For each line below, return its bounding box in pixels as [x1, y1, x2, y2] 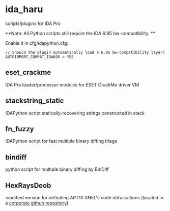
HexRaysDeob [5, 181, 51, 190]
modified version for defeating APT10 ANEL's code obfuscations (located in [5, 195, 164, 200]
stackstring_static [5, 97, 64, 105]
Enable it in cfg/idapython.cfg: [5, 40, 69, 46]
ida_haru [5, 4, 43, 15]
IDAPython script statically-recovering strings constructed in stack [5, 110, 145, 116]
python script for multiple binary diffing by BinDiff [5, 166, 109, 172]
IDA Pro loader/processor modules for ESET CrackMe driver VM [5, 81, 139, 87]
